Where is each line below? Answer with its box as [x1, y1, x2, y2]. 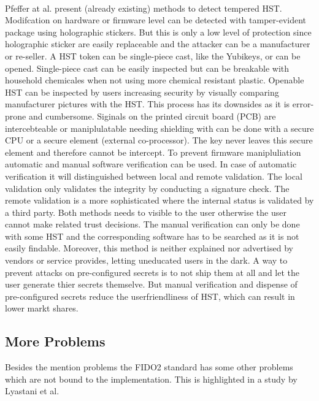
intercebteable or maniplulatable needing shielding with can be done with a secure [5, 121, 314, 134]
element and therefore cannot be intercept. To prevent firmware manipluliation [5, 145, 301, 158]
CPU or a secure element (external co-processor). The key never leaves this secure [5, 134, 313, 147]
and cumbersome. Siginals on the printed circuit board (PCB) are [28, 109, 276, 122]
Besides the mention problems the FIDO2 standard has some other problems [5, 361, 293, 373]
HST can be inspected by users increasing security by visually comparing [5, 85, 279, 98]
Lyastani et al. [5, 384, 60, 397]
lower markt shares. [5, 302, 79, 315]
